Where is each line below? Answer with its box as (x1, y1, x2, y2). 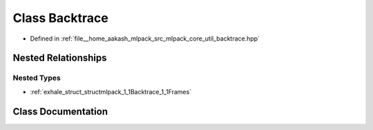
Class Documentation (12, 105, 108, 117)
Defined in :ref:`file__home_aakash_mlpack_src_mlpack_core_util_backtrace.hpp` (30, 34, 260, 43)
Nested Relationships (12, 52, 107, 64)
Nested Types (12, 73, 61, 83)
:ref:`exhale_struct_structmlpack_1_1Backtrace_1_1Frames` (30, 87, 192, 96)
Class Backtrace (12, 10, 108, 25)
